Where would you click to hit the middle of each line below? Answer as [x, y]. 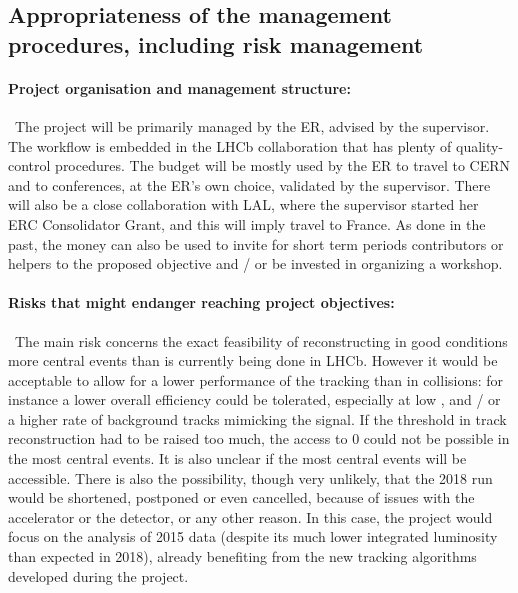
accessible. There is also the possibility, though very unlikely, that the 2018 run [250, 477]
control [29, 165]
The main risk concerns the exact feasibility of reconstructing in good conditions [261, 340]
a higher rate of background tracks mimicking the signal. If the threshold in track [257, 418]
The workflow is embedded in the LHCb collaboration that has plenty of [230, 145]
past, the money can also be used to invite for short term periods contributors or [256, 243]
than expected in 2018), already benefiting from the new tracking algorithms [242, 556]
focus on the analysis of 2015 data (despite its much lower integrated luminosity [253, 536]
